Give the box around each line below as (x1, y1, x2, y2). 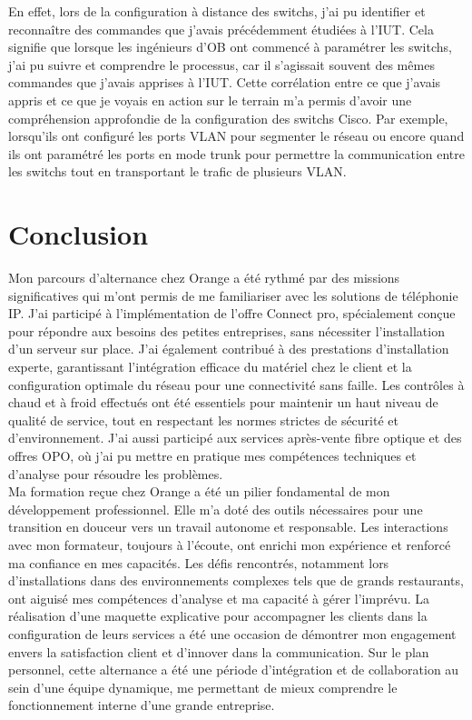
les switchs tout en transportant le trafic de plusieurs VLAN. (8, 162, 347, 181)
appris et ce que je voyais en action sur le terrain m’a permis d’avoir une (8, 90, 412, 109)
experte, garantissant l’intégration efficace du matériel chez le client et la (8, 357, 412, 376)
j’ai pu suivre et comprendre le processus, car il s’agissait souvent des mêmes (8, 55, 435, 74)
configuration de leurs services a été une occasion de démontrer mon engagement (8, 624, 457, 643)
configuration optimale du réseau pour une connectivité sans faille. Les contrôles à (8, 375, 465, 394)
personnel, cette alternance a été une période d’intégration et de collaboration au (8, 660, 459, 679)
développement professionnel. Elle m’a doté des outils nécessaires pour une (8, 499, 423, 518)
